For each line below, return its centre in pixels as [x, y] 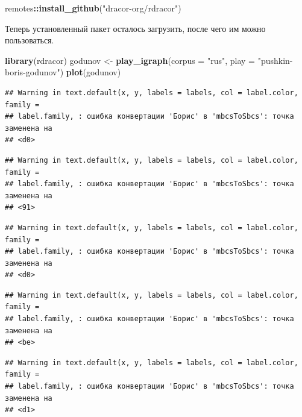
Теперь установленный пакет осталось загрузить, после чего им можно [135, 28]
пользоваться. [30, 40]
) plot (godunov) [90, 72]
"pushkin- [275, 60]
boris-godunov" [33, 72]
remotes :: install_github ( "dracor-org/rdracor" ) [93, 8]
